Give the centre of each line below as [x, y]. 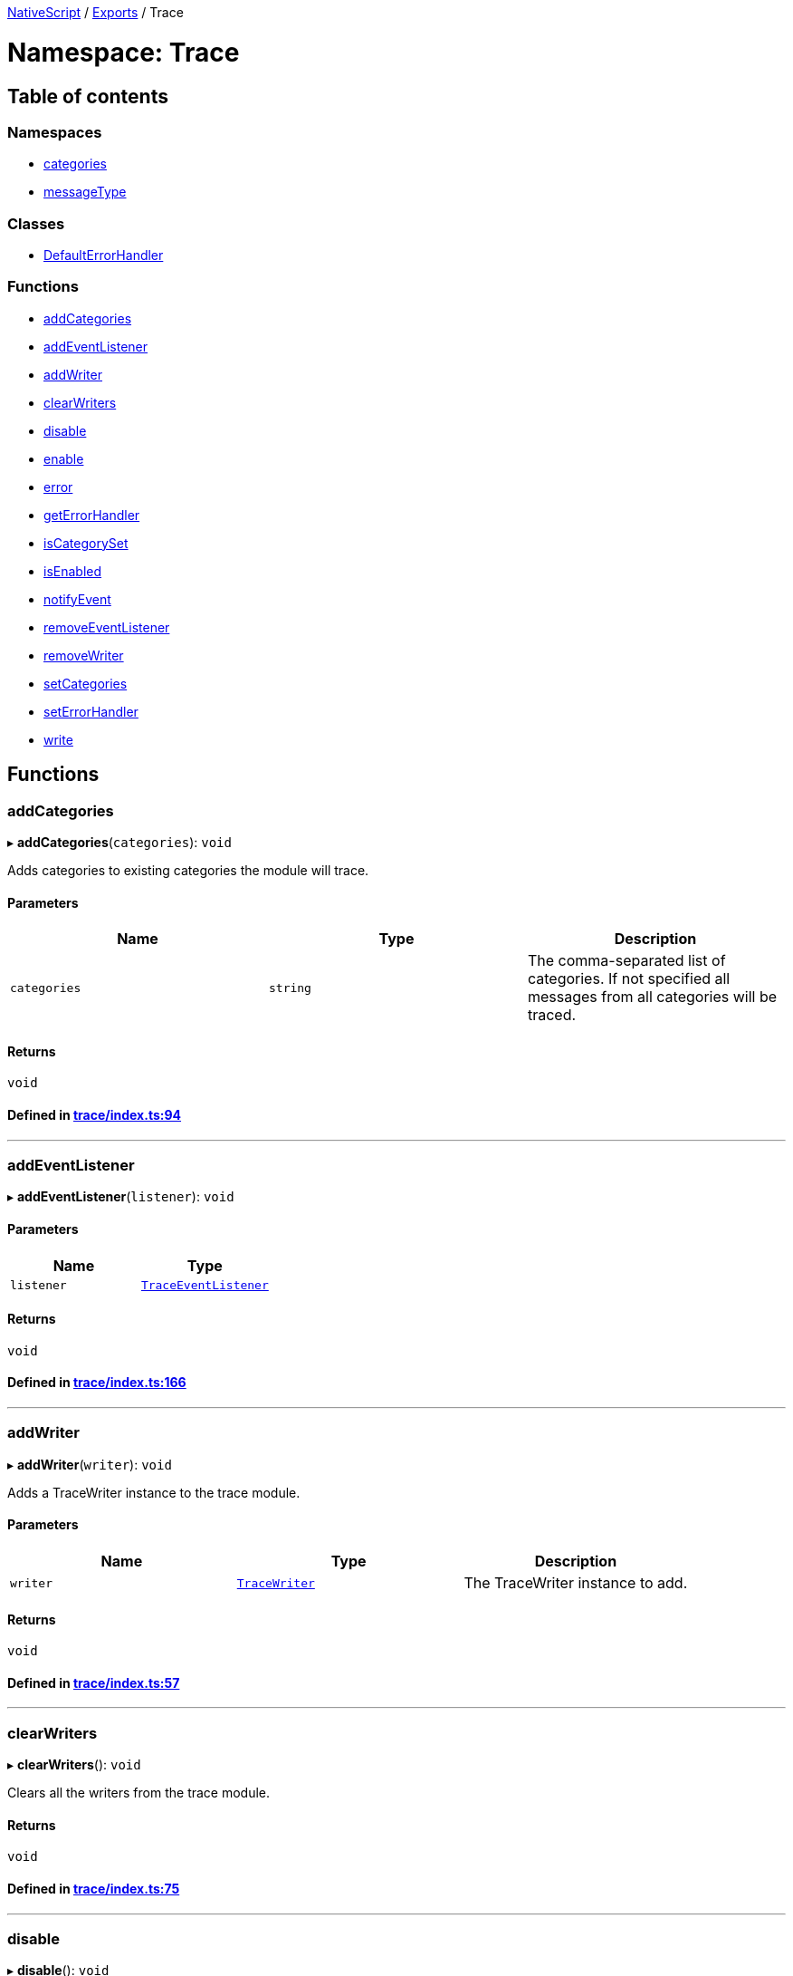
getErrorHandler [92, 515]
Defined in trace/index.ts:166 [97, 1383]
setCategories [86, 683]
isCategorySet [86, 543]
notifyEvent [77, 599]
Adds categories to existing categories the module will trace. [188, 871]
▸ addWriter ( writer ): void [90, 1464]
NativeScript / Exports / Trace [96, 12]
